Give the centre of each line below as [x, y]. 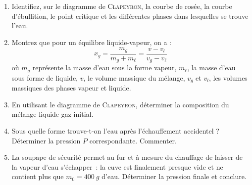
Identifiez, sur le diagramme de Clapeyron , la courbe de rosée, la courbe [122, 6]
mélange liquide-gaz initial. [52, 114]
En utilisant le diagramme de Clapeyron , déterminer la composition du [120, 104]
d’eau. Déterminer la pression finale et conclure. [174, 176]
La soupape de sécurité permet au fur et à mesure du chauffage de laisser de [127, 157]
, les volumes [228, 77]
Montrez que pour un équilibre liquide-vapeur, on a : [92, 42]
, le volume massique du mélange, [134, 77]
